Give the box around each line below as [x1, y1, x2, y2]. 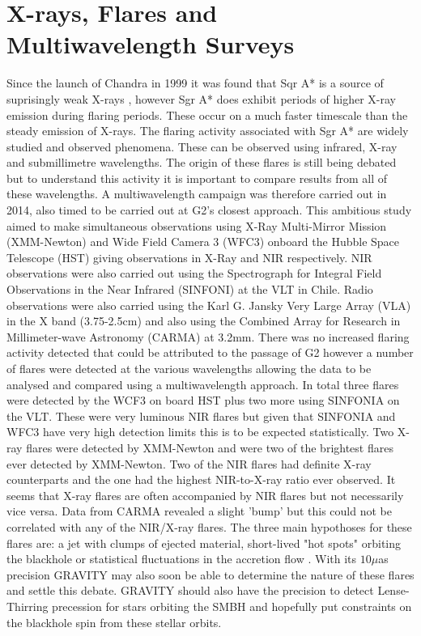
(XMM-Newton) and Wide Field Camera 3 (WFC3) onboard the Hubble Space [6, 233, 400, 250]
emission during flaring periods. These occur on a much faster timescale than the [6, 106, 408, 123]
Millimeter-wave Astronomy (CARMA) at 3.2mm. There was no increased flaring [6, 328, 410, 345]
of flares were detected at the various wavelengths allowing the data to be [6, 360, 372, 376]
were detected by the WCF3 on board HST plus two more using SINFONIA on [6, 392, 400, 409]
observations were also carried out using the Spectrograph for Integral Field [6, 265, 382, 282]
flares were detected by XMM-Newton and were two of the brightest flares [26, 439, 393, 456]
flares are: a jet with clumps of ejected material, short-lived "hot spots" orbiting [6, 534, 402, 551]
